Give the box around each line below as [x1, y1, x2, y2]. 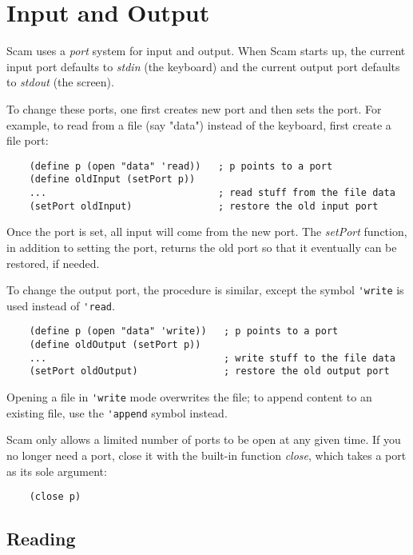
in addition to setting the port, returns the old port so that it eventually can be [6, 238, 397, 255]
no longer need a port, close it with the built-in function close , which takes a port [6, 446, 407, 463]
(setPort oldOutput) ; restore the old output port [29, 365, 390, 377]
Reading [6, 526, 76, 551]
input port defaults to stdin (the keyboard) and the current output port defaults [6, 58, 400, 74]
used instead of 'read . [6, 297, 115, 313]
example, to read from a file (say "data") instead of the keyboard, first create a [6, 116, 391, 133]
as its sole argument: [6, 462, 107, 479]
